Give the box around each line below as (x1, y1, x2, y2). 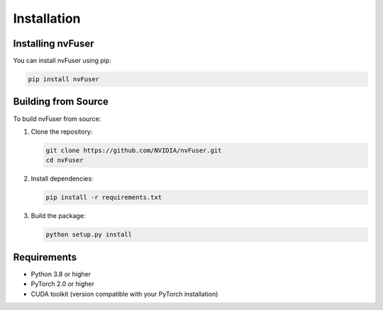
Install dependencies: (30, 174, 94, 183)
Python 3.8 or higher (30, 270, 91, 278)
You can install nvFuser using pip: (13, 57, 111, 65)
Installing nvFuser (13, 38, 94, 50)
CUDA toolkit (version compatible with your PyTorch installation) (30, 289, 218, 298)
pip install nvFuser (28, 75, 99, 84)
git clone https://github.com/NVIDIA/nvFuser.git (45, 146, 222, 154)
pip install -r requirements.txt (45, 193, 162, 202)
